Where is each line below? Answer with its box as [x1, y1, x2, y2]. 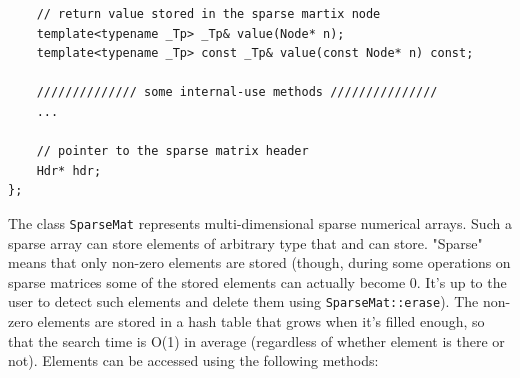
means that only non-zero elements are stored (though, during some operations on [8, 252, 511, 273]
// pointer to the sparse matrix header [36, 144, 309, 159]
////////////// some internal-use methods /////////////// [36, 85, 438, 100]
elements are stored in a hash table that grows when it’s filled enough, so [37, 311, 485, 332]
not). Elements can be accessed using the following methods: [8, 350, 379, 371]
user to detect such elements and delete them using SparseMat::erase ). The [8, 291, 479, 312]
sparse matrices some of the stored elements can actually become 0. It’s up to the [8, 271, 507, 292]
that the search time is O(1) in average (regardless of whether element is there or [8, 330, 505, 351]
